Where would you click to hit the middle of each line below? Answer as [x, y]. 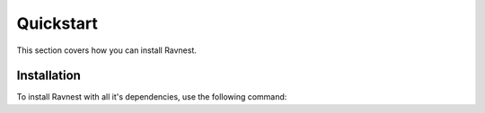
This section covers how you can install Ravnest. [107, 50]
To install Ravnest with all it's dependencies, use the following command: [152, 97]
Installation [48, 76]
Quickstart [57, 23]
